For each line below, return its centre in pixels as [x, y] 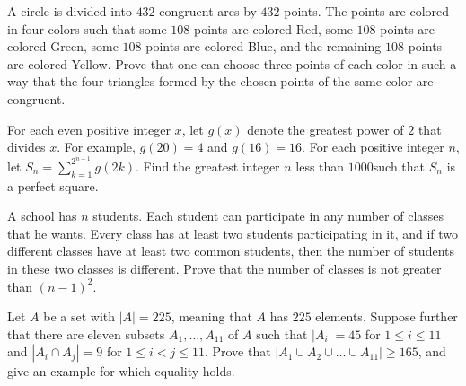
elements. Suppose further [387, 316]
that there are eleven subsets [86, 333]
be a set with [79, 316]
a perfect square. [53, 185]
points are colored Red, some [273, 28]
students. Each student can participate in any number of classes [268, 216]
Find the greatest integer [211, 166]
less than [320, 166]
